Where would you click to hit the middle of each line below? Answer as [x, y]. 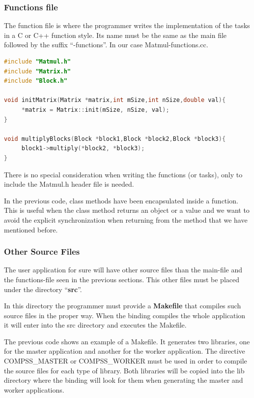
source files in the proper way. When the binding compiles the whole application [125, 315]
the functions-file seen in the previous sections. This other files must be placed [122, 279]
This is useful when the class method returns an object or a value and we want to [127, 210]
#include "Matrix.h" [38, 71]
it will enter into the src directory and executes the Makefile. [95, 325]
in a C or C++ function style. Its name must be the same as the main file [115, 35]
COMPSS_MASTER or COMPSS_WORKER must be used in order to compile [126, 361]
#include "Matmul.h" [38, 62]
